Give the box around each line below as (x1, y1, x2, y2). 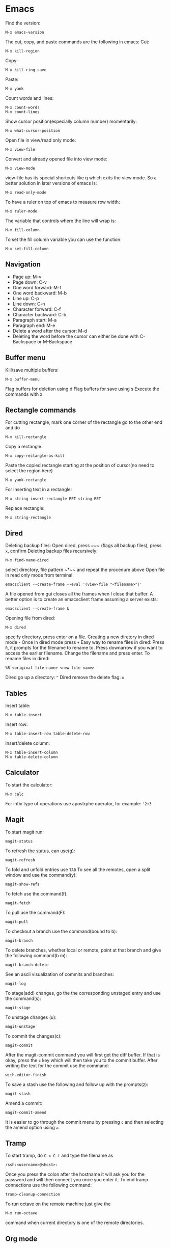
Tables (5, 689, 27, 698)
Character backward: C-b (12, 311, 67, 317)
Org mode (5, 1234, 38, 1243)
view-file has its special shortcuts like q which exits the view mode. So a (5, 174, 157, 181)
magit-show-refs (5, 882, 40, 887)
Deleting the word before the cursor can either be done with (12, 333, 139, 339)
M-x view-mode (5, 166, 36, 171)
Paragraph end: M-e (12, 322, 55, 329)
